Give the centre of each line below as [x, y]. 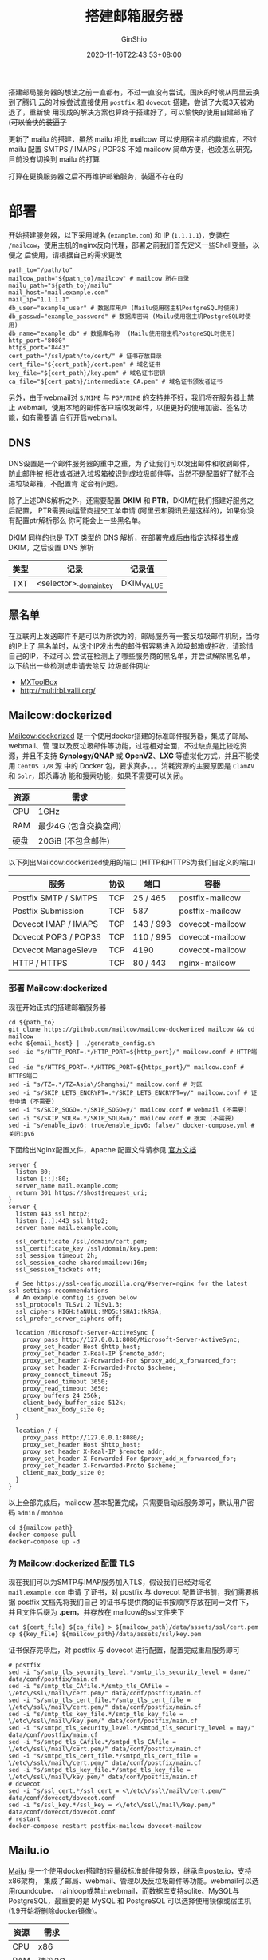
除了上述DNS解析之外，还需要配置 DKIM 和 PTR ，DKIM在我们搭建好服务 [128, 500]
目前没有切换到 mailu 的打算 [54, 159]
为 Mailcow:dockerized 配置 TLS [72, 1563]
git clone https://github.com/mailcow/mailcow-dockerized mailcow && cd [132, 1029]
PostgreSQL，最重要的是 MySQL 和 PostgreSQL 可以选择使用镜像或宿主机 [130, 1901]
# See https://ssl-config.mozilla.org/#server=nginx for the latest [132, 1283]
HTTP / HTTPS [40, 963]
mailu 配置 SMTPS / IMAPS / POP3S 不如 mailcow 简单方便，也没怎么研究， [133, 149]
